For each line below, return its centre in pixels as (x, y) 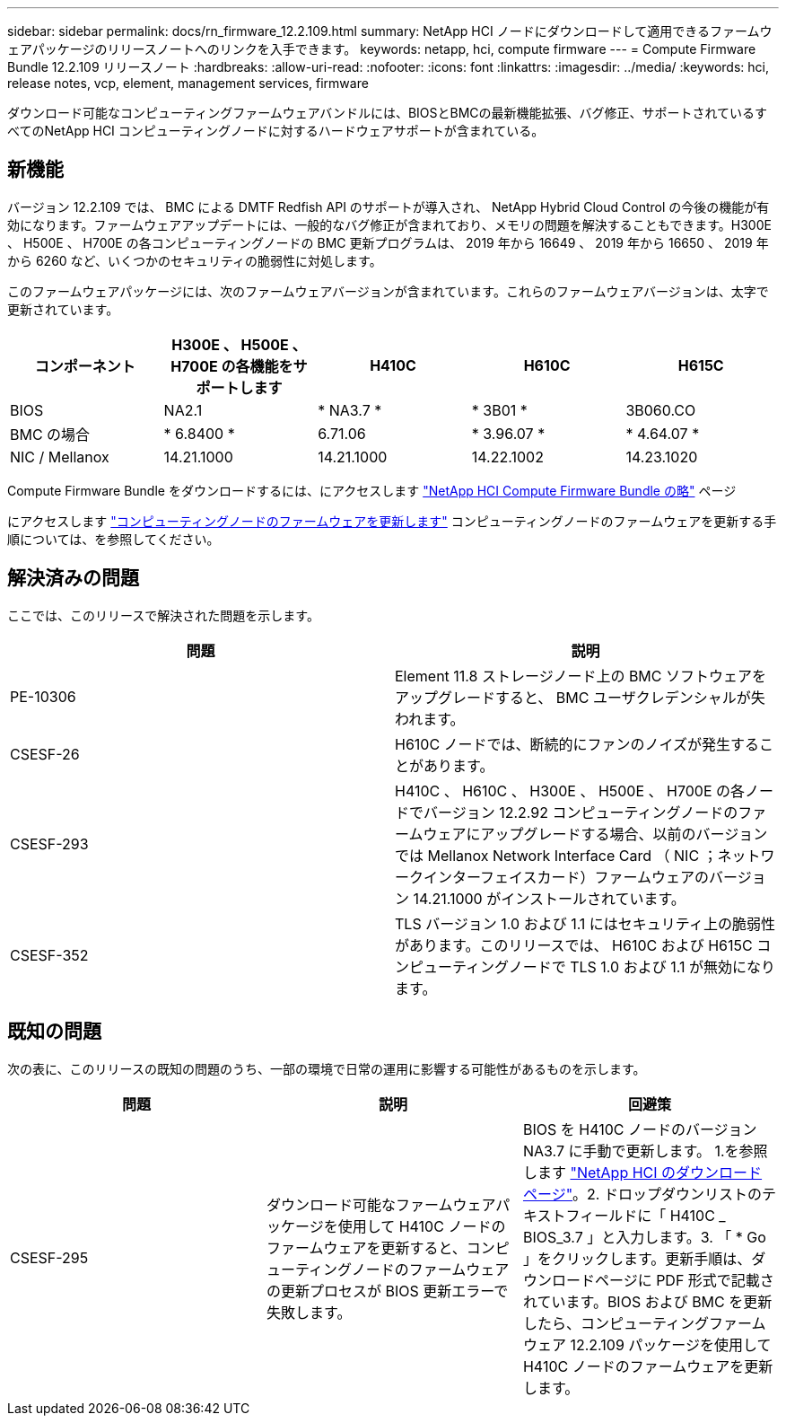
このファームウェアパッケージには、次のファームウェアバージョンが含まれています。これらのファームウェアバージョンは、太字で (388, 291)
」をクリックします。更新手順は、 (637, 1258)
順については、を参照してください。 (114, 539)
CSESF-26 (45, 754)
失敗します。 (309, 1312)
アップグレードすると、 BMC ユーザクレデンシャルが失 (580, 697)
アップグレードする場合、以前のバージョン (624, 834)
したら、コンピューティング (616, 1323)
